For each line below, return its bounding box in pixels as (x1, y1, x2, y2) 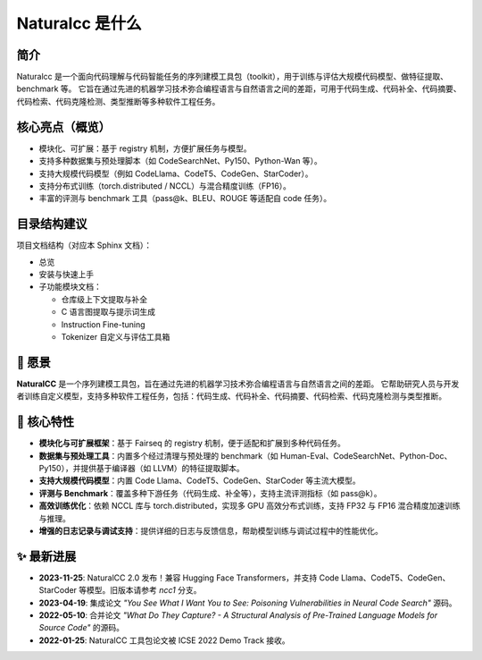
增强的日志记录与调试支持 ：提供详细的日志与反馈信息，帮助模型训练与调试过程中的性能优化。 (38, 525, 383, 536)
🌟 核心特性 (16, 414, 75, 429)
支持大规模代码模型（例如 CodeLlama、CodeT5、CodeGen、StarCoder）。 (38, 168, 313, 179)
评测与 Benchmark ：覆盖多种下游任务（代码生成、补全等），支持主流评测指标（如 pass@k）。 (38, 487, 383, 498)
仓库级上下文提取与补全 (61, 293, 147, 304)
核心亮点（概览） (16, 119, 111, 134)
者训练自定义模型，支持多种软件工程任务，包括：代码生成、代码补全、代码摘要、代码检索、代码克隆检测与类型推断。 (16, 391, 446, 402)
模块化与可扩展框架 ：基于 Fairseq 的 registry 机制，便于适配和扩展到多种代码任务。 (38, 438, 345, 449)
